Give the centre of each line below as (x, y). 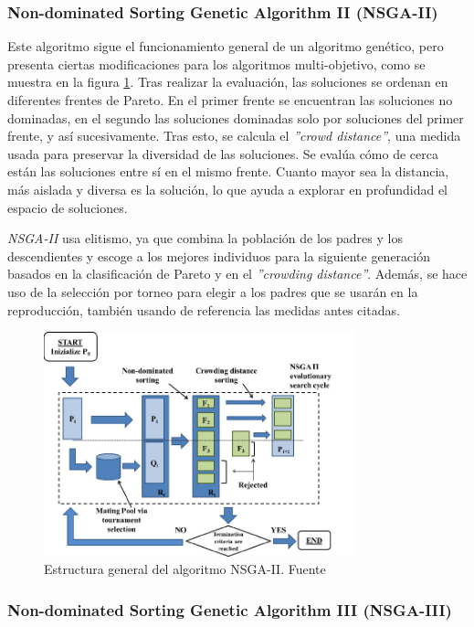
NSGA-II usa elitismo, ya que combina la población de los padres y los (205, 238)
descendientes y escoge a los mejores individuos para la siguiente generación (219, 255)
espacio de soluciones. (68, 207)
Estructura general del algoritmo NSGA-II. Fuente (185, 569)
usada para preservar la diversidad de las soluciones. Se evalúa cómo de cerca (223, 153)
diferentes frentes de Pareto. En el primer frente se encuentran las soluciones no (230, 100)
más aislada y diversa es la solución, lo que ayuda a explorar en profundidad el (228, 189)
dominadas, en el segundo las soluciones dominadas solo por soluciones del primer (236, 117)
